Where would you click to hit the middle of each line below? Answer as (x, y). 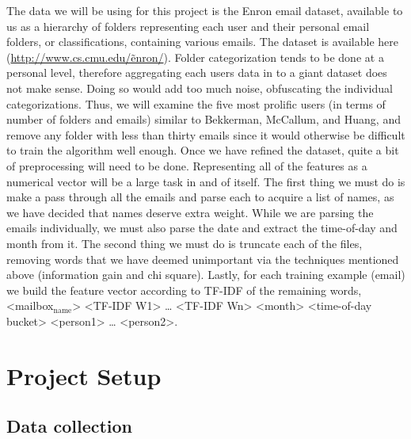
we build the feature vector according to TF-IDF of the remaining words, (184, 290)
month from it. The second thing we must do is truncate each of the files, (185, 243)
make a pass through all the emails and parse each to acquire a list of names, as (200, 197)
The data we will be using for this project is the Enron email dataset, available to (205, 10)
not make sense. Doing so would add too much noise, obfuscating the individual (200, 88)
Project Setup (84, 375)
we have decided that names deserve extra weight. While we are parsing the (190, 212)
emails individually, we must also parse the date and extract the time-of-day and (202, 228)
